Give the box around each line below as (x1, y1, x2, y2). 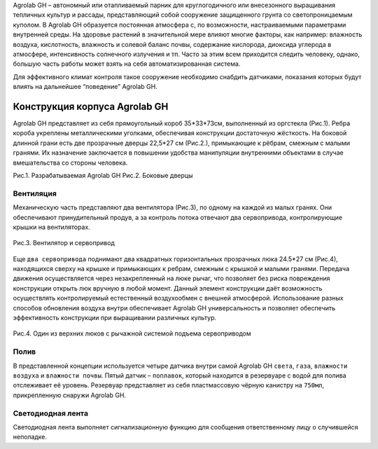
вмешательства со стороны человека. (13, 158, 128, 167)
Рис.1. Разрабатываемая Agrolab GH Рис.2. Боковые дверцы (13, 171, 193, 179)
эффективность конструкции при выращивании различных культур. (13, 314, 217, 322)
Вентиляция (13, 188, 57, 198)
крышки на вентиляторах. (13, 223, 90, 231)
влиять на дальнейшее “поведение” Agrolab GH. (13, 83, 157, 91)
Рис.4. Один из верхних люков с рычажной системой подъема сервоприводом (13, 329, 251, 338)
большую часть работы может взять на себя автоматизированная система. (13, 60, 241, 68)
